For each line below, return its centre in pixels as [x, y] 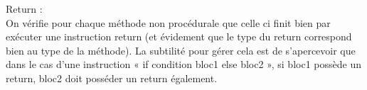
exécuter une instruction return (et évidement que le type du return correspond [179, 36]
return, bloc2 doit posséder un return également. [112, 78]
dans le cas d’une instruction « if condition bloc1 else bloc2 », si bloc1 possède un [183, 64]
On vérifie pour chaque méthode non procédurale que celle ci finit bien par [168, 22]
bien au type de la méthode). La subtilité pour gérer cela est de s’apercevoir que [181, 50]
